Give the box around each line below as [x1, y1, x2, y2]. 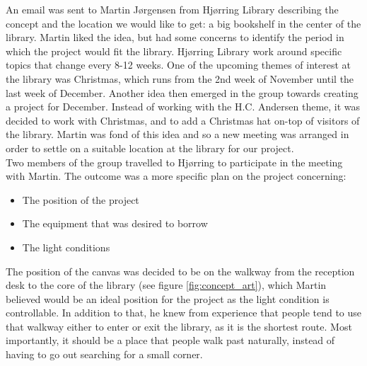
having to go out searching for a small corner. [6, 347, 203, 362]
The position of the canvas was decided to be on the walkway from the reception [6, 263, 355, 278]
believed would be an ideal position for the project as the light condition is [6, 291, 330, 306]
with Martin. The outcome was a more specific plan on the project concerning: [6, 168, 346, 183]
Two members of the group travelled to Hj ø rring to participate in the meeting [6, 154, 343, 169]
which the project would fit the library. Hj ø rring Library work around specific [6, 43, 342, 58]
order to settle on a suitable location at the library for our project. [6, 140, 294, 155]
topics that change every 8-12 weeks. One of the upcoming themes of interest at [6, 57, 351, 72]
